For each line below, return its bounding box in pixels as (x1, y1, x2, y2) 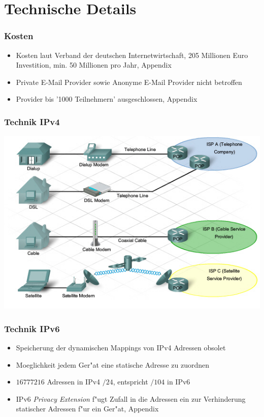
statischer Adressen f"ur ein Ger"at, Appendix (16, 403, 159, 414)
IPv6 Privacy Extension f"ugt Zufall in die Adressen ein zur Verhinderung (16, 393, 246, 404)
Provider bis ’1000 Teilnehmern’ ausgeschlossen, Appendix (16, 94, 197, 104)
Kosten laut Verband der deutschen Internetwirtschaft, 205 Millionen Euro (16, 49, 248, 60)
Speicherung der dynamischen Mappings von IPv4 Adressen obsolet (16, 342, 226, 353)
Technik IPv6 (4, 322, 60, 335)
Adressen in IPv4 (47, 376, 101, 387)
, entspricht (113, 376, 148, 387)
